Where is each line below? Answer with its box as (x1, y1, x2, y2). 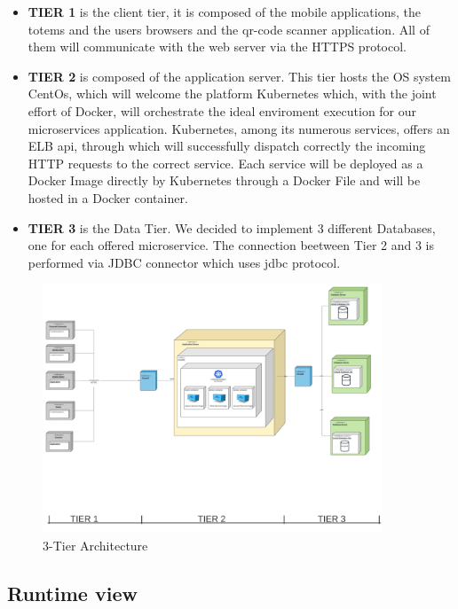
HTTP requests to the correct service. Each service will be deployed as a (28, 153, 423, 172)
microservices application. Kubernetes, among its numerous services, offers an (28, 119, 450, 137)
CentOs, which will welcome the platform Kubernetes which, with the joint (28, 84, 437, 103)
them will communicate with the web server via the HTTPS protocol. (28, 37, 407, 56)
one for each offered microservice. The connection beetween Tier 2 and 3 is (28, 236, 435, 254)
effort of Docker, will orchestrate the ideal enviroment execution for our (28, 101, 417, 120)
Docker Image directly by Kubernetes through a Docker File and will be (28, 171, 421, 190)
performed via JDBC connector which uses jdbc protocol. (28, 253, 341, 271)
